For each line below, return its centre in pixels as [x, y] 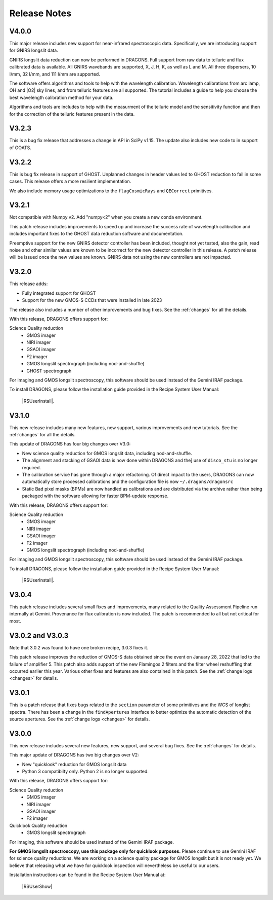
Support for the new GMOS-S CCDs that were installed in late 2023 [92, 300]
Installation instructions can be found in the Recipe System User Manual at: [87, 875]
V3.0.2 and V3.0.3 [39, 635]
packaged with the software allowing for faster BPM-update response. [95, 496]
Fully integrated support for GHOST [59, 293]
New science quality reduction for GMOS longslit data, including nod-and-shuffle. [107, 453]
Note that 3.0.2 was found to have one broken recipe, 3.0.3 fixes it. [79, 647]
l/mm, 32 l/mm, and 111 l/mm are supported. [55, 74]
